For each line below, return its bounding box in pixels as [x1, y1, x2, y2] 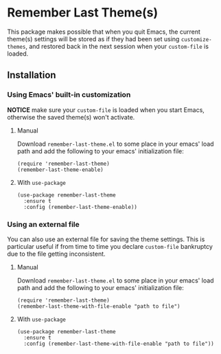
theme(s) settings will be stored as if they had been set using [7, 34, 180, 43]
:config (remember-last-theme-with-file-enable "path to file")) [23, 340, 214, 347]
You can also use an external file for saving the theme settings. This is [7, 235, 205, 243]
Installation [7, 69, 56, 81]
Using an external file [7, 219, 80, 229]
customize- [181, 36, 212, 43]
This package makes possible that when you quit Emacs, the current [7, 27, 200, 36]
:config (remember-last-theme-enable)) [23, 203, 137, 210]
